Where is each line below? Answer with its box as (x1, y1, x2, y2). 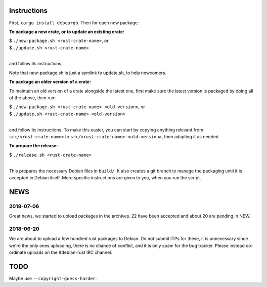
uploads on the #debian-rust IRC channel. (27, 249, 112, 255)
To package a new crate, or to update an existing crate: (9, 29, 125, 35)
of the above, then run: (9, 95, 56, 101)
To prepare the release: (9, 143, 58, 149)
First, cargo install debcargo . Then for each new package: (9, 20, 139, 26)
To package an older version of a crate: (9, 79, 91, 85)
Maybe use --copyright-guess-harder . (9, 275, 97, 281)
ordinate (9, 249, 27, 255)
